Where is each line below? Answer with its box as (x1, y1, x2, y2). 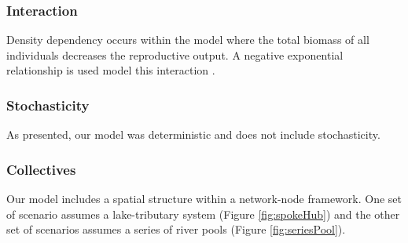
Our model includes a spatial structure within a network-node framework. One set (6, 190, 402, 207)
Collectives (6, 159, 76, 179)
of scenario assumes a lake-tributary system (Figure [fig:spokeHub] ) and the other (6, 205, 400, 222)
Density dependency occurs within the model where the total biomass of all (6, 31, 369, 48)
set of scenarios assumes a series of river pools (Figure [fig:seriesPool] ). (6, 221, 346, 238)
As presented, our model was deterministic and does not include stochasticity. (6, 126, 380, 143)
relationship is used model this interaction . (6, 62, 215, 78)
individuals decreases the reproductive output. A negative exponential (6, 46, 344, 63)
